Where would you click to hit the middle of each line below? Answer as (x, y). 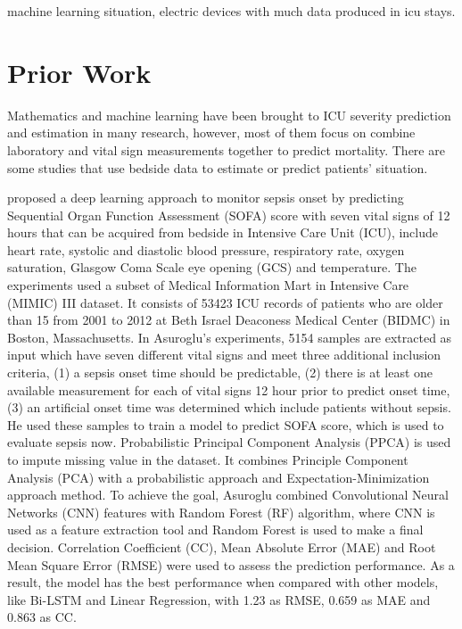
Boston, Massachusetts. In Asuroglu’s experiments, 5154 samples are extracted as (230, 337)
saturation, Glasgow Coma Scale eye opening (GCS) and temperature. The (212, 267)
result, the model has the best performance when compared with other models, (223, 582)
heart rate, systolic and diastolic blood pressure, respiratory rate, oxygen (206, 249)
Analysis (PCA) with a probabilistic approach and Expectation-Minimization (219, 477)
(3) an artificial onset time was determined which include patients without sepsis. (229, 407)
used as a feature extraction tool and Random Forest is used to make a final (215, 530)
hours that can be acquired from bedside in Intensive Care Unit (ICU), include (223, 232)
